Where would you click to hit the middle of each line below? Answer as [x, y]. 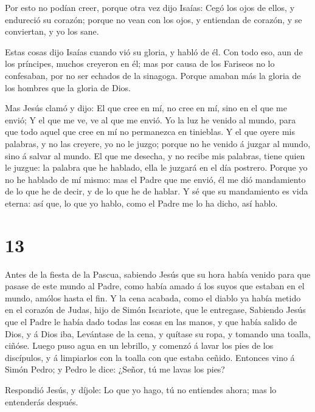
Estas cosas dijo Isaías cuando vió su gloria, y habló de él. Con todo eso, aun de [154, 51]
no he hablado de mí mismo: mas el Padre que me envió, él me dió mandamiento [155, 179]
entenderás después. [42, 401]
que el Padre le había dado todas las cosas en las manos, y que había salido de [151, 321]
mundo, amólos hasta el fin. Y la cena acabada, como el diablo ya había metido [153, 297]
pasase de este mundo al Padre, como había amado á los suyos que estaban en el [155, 286]
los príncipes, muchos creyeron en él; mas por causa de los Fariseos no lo [140, 64]
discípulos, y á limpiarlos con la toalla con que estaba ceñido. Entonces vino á [150, 357]
